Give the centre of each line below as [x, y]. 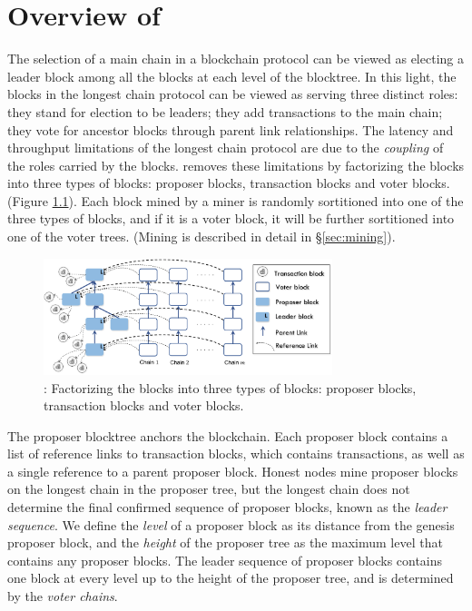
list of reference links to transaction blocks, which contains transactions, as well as [236, 453]
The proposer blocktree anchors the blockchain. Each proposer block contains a [228, 435]
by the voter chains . [63, 596]
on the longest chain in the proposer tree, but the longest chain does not [209, 489]
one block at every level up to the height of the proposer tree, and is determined [231, 578]
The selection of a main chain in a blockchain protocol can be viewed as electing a [236, 59]
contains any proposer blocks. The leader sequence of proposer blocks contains [225, 560]
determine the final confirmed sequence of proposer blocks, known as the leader [227, 507]
